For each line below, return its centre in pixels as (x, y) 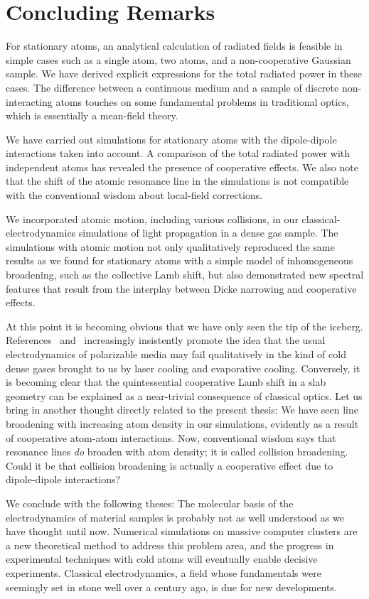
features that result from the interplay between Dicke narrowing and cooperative (181, 288)
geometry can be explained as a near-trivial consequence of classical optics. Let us (184, 395)
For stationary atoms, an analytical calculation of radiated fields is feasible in (174, 46)
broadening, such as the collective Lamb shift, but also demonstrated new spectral (185, 275)
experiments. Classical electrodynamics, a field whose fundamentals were (164, 572)
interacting (29, 101)
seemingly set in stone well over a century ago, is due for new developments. (171, 587)
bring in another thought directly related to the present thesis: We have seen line (182, 410)
